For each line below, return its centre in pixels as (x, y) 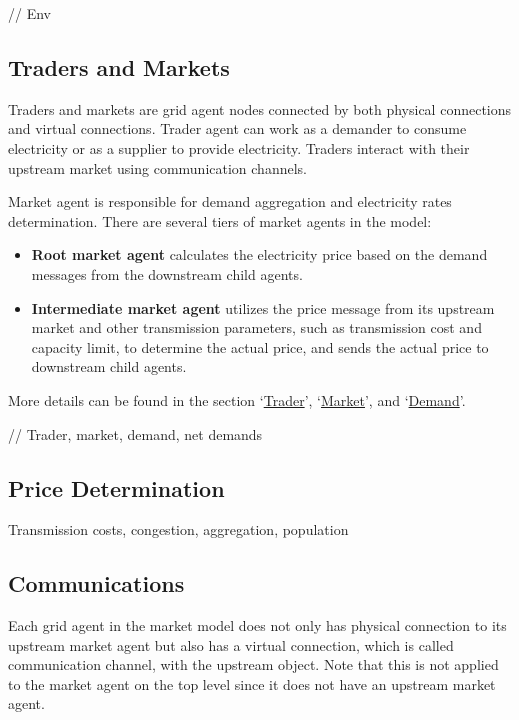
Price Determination (116, 487)
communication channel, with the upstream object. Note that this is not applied (253, 664)
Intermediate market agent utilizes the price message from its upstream (263, 307)
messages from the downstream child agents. (167, 273)
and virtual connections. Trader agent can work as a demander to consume (237, 128)
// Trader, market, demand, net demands (135, 433)
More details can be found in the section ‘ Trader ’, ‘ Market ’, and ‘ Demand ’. (237, 399)
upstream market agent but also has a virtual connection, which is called (231, 644)
